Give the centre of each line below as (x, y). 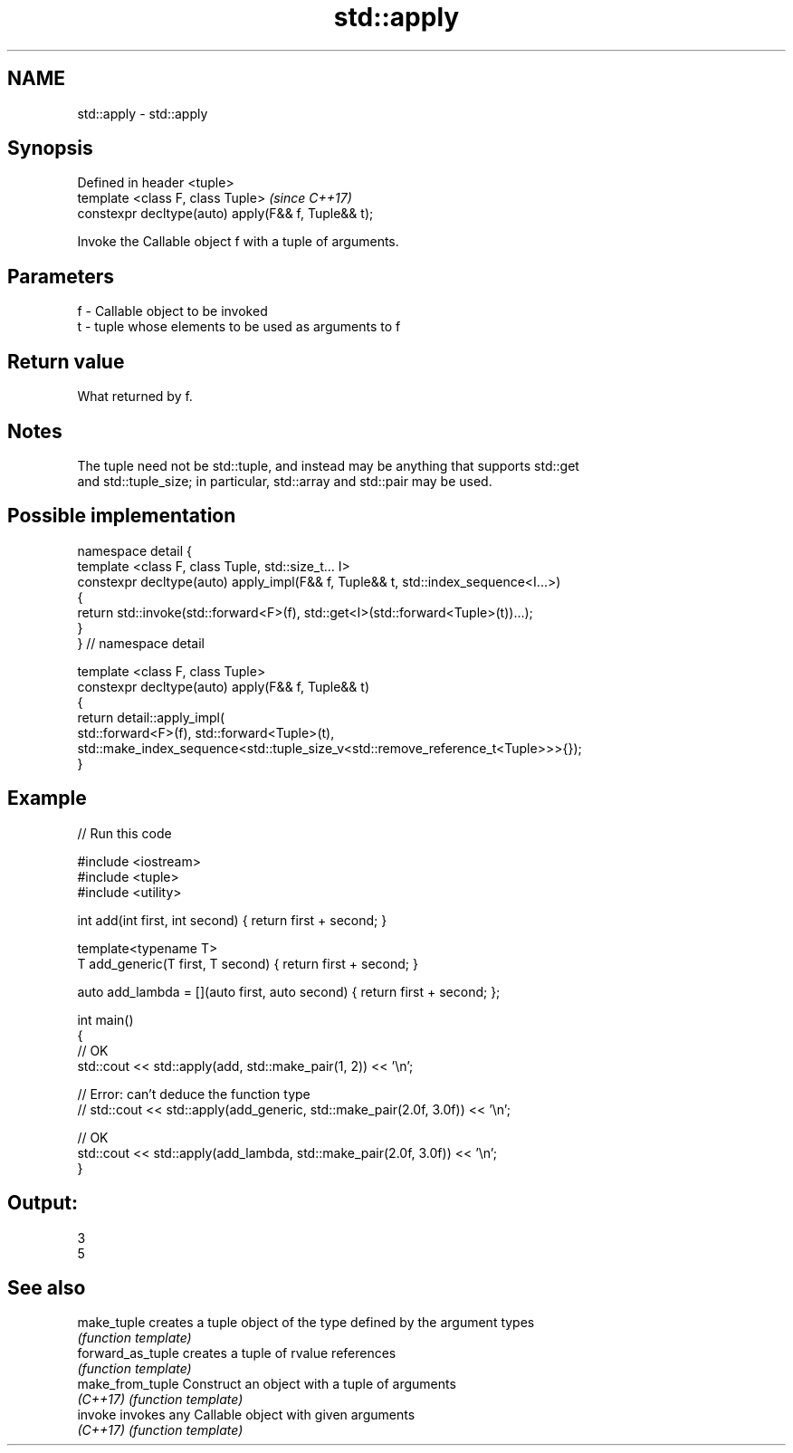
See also (47, 1287)
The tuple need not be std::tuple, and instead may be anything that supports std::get (328, 465)
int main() (105, 1019)
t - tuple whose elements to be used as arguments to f (239, 327)
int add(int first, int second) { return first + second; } (232, 920)
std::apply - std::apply (143, 113)
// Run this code (124, 833)
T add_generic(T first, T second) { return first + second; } (248, 963)
